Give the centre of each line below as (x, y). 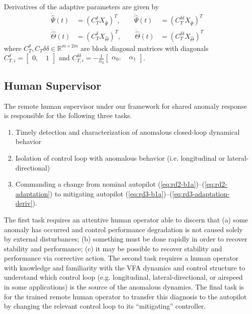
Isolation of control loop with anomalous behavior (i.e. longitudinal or (120, 157)
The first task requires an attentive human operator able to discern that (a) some (126, 219)
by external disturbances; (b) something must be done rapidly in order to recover (126, 239)
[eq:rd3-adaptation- (201, 193)
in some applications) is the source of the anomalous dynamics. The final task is (124, 287)
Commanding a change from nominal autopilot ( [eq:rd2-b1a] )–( (110, 184)
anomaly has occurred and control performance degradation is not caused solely (124, 229)
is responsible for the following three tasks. (68, 115)
